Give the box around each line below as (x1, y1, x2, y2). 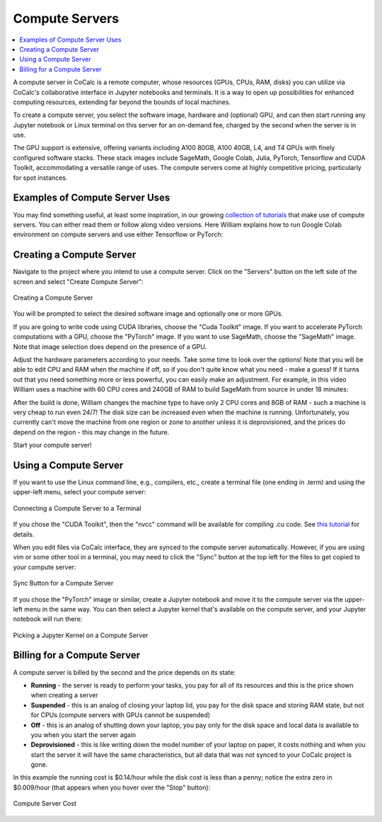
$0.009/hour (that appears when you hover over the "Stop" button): (13, 783, 211, 792)
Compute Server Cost (13, 799, 77, 808)
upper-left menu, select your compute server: (13, 488, 146, 496)
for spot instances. (13, 173, 68, 182)
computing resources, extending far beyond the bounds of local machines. (13, 98, 231, 106)
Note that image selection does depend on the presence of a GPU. (13, 342, 207, 350)
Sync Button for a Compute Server (13, 579, 114, 588)
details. (13, 530, 35, 538)
